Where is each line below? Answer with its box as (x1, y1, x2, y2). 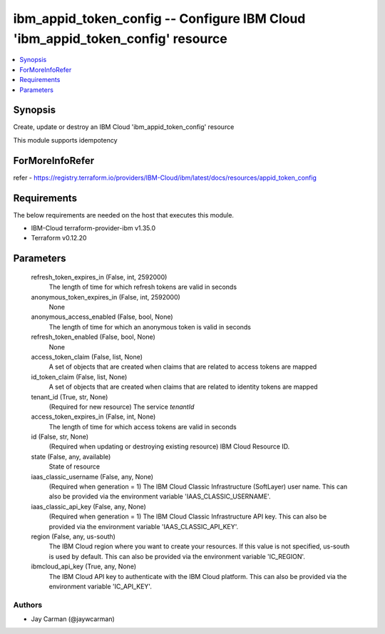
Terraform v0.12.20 (31, 234, 87, 242)
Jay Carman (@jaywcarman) (31, 615, 115, 623)
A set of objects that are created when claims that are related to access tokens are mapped (48, 362, 317, 371)
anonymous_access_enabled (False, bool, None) (31, 312, 174, 321)
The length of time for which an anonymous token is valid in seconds (48, 322, 252, 331)
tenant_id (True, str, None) (31, 392, 108, 401)
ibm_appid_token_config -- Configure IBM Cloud (13, 11, 306, 26)
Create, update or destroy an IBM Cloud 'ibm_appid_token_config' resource (13, 123, 235, 131)
